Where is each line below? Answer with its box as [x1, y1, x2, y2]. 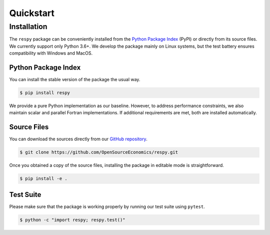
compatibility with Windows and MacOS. [9, 50, 93, 56]
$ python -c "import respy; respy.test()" [19, 217, 125, 222]
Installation [9, 22, 47, 31]
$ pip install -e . [19, 176, 67, 181]
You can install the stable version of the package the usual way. [9, 77, 140, 83]
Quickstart [9, 8, 55, 19]
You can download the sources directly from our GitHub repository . [9, 136, 147, 142]
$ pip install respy [19, 90, 70, 96]
